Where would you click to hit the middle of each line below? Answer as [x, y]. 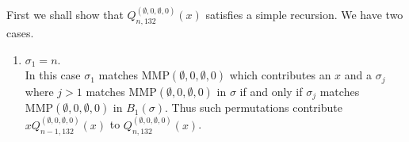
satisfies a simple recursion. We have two [304, 15]
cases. [20, 33]
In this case [53, 75]
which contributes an [280, 75]
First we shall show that [65, 15]
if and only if [271, 91]
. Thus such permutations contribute [254, 107]
